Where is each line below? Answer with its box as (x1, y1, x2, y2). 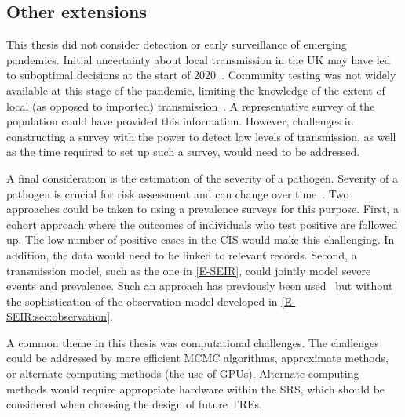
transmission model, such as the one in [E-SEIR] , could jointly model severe (6, 262, 371, 278)
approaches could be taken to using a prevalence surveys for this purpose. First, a (6, 201, 399, 217)
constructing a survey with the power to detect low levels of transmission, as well (6, 128, 396, 144)
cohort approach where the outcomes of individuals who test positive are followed (6, 216, 398, 232)
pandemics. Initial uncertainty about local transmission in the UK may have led (6, 51, 391, 67)
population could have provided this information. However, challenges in (6, 113, 354, 129)
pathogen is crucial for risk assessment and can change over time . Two (6, 185, 349, 201)
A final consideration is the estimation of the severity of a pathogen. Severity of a (6, 169, 398, 186)
